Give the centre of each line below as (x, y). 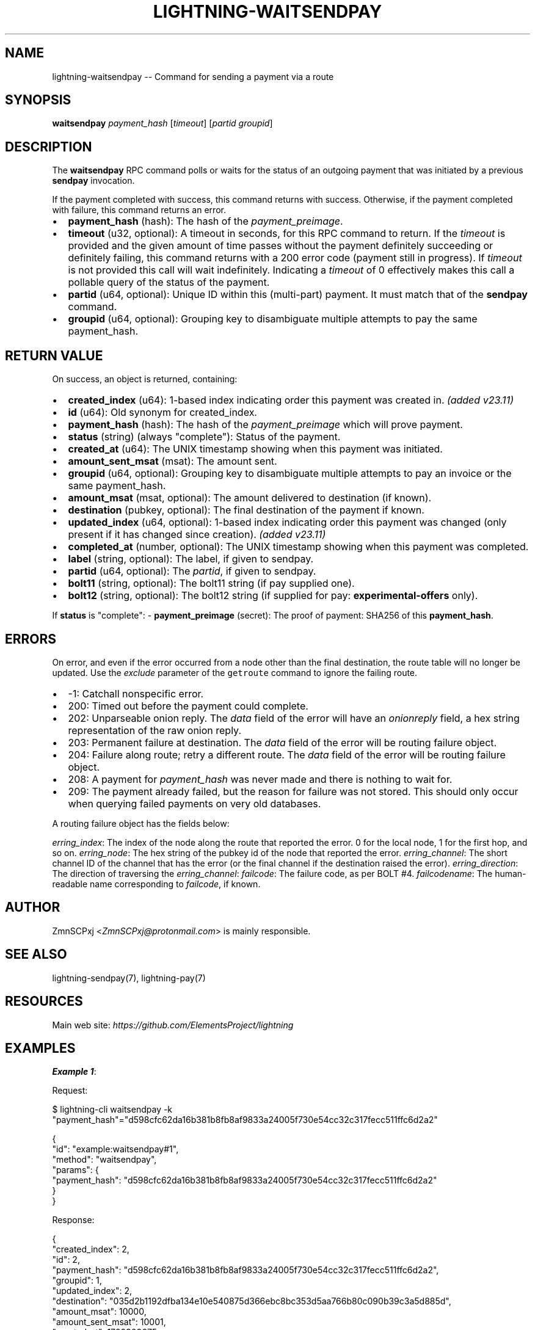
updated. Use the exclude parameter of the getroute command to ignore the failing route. (235, 672)
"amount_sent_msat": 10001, (109, 1322)
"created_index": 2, (91, 1249)
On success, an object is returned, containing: (145, 379)
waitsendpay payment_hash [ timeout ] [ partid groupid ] (162, 123)
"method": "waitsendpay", (104, 1160)
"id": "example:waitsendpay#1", (115, 1149)
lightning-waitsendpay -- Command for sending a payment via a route (193, 76)
